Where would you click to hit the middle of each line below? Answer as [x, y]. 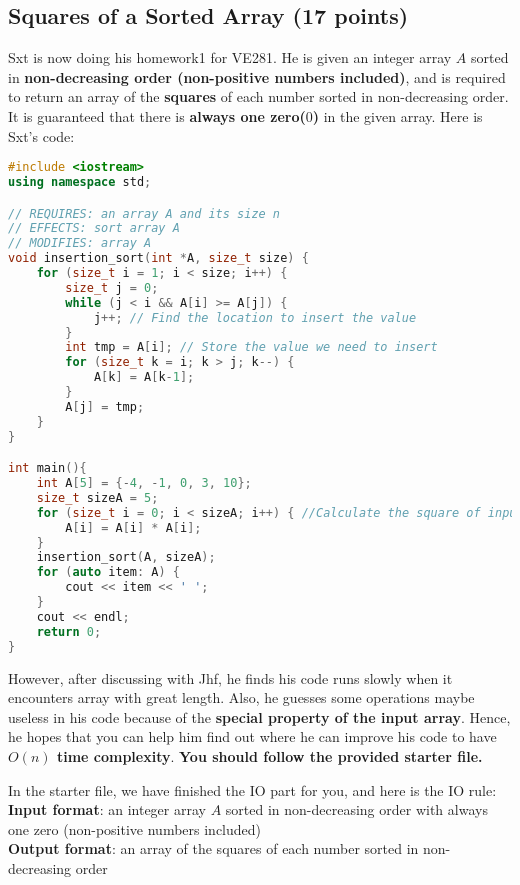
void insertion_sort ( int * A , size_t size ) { [158, 258]
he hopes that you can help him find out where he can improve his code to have [252, 736]
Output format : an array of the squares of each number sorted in [213, 848]
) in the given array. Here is [397, 115]
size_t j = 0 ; [112, 287]
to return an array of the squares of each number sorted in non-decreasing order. [258, 96]
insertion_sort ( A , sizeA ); [126, 557]
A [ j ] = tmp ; [105, 406]
